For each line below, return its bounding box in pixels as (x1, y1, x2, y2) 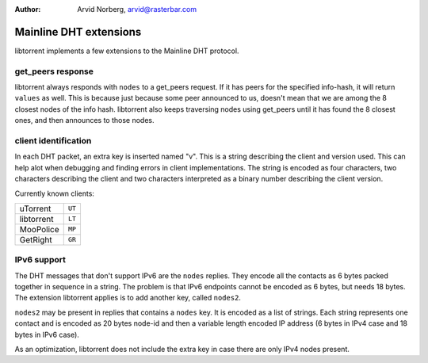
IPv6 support (14, 254, 67, 266)
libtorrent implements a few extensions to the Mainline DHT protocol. (14, 46, 239, 55)
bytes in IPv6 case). (14, 330, 79, 339)
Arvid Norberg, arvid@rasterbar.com (77, 5, 197, 13)
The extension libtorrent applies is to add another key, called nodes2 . (14, 293, 242, 303)
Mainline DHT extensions (14, 25, 142, 39)
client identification (14, 135, 92, 146)
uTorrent (19, 203, 52, 214)
